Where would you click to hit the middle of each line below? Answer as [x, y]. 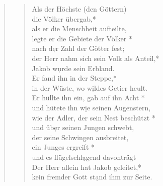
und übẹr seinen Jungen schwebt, [83, 127]
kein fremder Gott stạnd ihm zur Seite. [92, 177]
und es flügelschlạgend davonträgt [84, 157]
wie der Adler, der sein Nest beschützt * [94, 117]
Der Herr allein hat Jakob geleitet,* [87, 167]
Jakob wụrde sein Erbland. [73, 68]
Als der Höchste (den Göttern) [79, 9]
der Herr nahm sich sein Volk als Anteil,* [96, 58]
